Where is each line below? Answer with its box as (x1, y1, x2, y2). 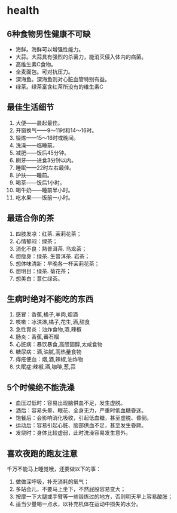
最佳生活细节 (7, 102, 54, 112)
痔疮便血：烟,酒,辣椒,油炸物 (15, 356, 83, 363)
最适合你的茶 (7, 213, 54, 223)
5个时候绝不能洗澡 (7, 382, 75, 392)
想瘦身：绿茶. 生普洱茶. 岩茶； (15, 252, 90, 260)
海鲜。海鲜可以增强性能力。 (15, 46, 84, 53)
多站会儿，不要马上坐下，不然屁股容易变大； (15, 486, 126, 493)
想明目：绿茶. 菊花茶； (15, 267, 71, 275)
